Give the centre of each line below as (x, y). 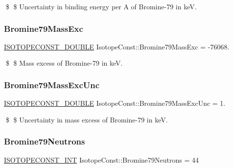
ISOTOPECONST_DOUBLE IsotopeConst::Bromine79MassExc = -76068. (117, 46)
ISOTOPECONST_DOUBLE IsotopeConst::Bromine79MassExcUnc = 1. (115, 103)
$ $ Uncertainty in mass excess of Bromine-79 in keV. (87, 119)
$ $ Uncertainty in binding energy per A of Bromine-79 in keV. (101, 6)
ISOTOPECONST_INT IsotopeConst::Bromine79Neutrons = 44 (101, 159)
